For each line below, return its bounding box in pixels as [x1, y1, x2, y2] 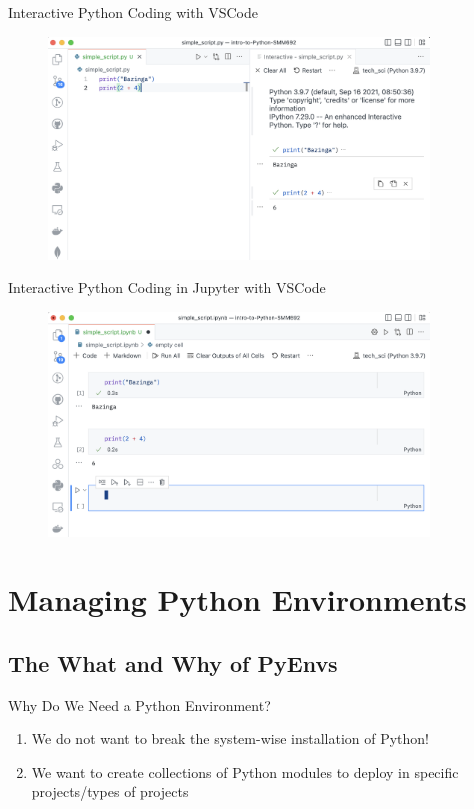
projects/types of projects [31, 781, 189, 802]
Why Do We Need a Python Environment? [8, 694, 271, 715]
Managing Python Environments [8, 579, 467, 620]
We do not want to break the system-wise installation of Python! [31, 728, 430, 749]
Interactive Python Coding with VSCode [8, 2, 258, 22]
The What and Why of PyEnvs [8, 647, 338, 678]
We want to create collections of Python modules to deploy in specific [31, 761, 459, 782]
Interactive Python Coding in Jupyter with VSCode [8, 277, 326, 298]
